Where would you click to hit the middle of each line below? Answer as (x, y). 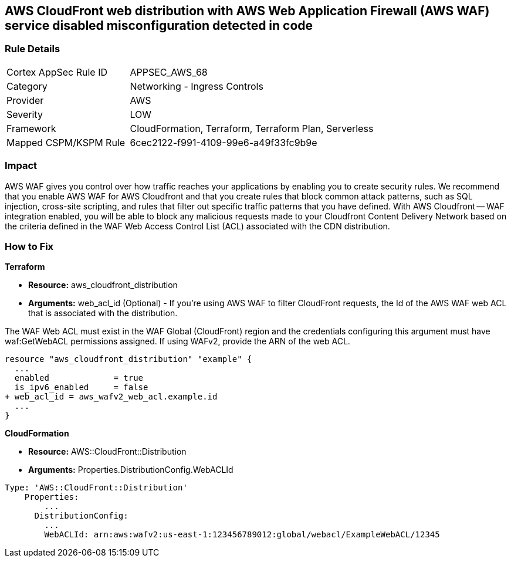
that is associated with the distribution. (103, 313)
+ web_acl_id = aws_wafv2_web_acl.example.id (111, 397)
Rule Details (33, 49)
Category (27, 86)
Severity (25, 114)
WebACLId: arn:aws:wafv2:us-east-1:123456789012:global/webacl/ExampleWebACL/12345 (242, 535)
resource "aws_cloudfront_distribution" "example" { (128, 359)
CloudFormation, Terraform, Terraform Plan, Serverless (252, 128)
